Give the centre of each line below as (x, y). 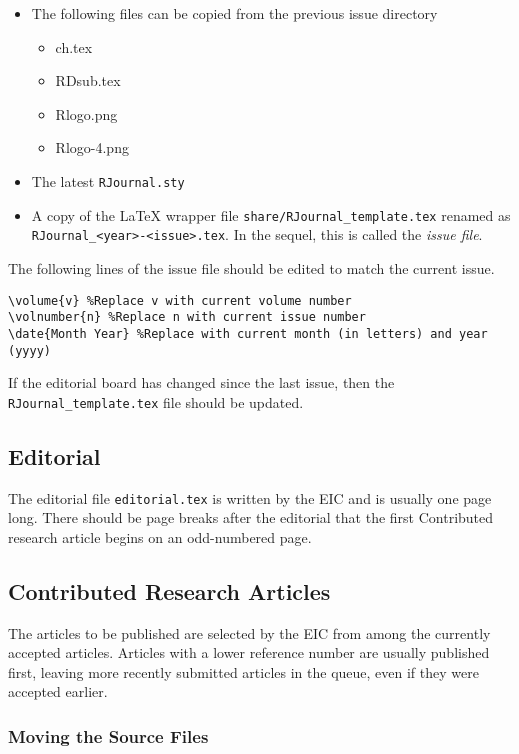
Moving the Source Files (108, 735)
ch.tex (74, 46)
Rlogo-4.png (92, 147)
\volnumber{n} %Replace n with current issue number (187, 317)
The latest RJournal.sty (108, 180)
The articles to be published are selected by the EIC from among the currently (249, 632)
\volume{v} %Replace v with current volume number (180, 300)
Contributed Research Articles (169, 590)
